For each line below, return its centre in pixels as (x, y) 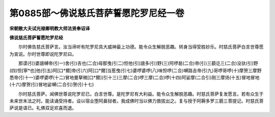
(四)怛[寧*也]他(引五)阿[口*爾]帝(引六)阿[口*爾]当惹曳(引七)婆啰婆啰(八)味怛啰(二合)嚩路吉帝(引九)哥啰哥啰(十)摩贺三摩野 (135, 70)
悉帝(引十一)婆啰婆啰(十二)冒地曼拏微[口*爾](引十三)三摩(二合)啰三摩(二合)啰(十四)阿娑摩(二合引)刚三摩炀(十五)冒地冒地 (134, 77)
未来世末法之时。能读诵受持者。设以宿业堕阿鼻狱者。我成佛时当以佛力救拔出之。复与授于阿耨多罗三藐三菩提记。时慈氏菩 (136, 101)
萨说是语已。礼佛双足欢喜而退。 (43, 108)
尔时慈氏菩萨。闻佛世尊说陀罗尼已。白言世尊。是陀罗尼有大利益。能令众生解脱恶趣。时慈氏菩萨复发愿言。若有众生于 (141, 94)
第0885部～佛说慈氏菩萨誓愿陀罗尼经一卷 (97, 13)
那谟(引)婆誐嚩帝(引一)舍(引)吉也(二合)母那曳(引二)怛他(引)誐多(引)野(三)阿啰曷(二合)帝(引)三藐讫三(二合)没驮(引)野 (138, 63)
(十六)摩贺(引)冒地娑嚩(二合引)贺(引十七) (52, 85)
